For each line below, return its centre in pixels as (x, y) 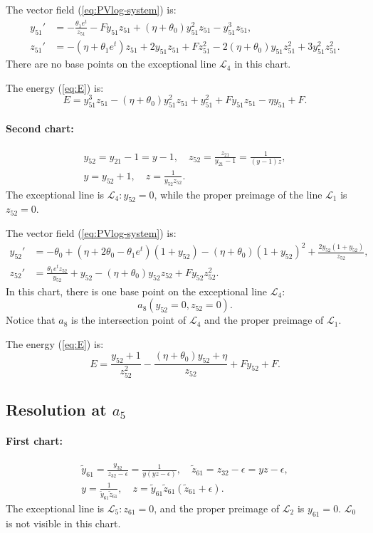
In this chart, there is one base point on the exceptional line (137, 291)
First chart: (35, 440)
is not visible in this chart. (63, 523)
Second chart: (40, 128)
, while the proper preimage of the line (238, 194)
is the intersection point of (129, 320)
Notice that (31, 320)
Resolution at (56, 409)
